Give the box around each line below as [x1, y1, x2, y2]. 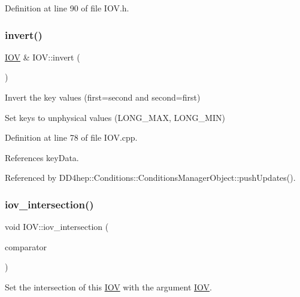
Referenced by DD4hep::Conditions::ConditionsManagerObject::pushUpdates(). [5, 171, 296, 184]
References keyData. [5, 151, 79, 163]
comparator [5, 240, 47, 253]
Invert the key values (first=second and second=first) [5, 91, 201, 103]
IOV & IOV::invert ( [5, 50, 80, 63]
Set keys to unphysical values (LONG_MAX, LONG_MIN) [5, 111, 225, 123]
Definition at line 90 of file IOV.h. [5, 2, 129, 14]
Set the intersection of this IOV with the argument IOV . [5, 280, 212, 293]
